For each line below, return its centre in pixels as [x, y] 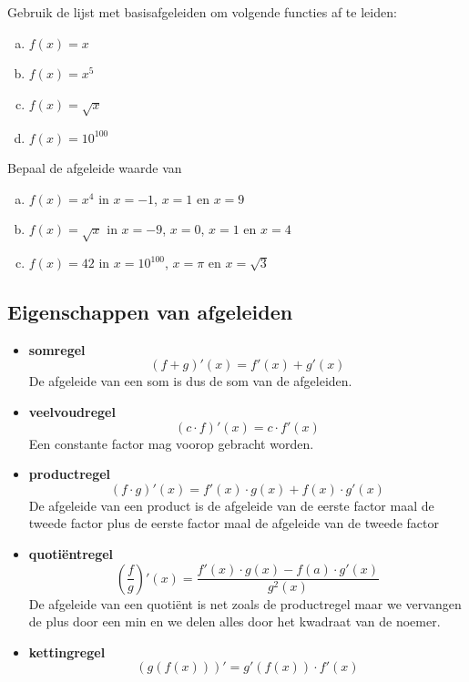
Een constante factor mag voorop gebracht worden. [171, 443]
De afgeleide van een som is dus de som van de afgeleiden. [190, 381]
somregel [57, 349]
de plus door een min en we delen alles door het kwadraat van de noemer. [234, 621]
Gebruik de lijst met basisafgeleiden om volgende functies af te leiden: [202, 12]
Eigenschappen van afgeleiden [150, 312]
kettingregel [67, 651]
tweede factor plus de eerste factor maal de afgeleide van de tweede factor [234, 523]
